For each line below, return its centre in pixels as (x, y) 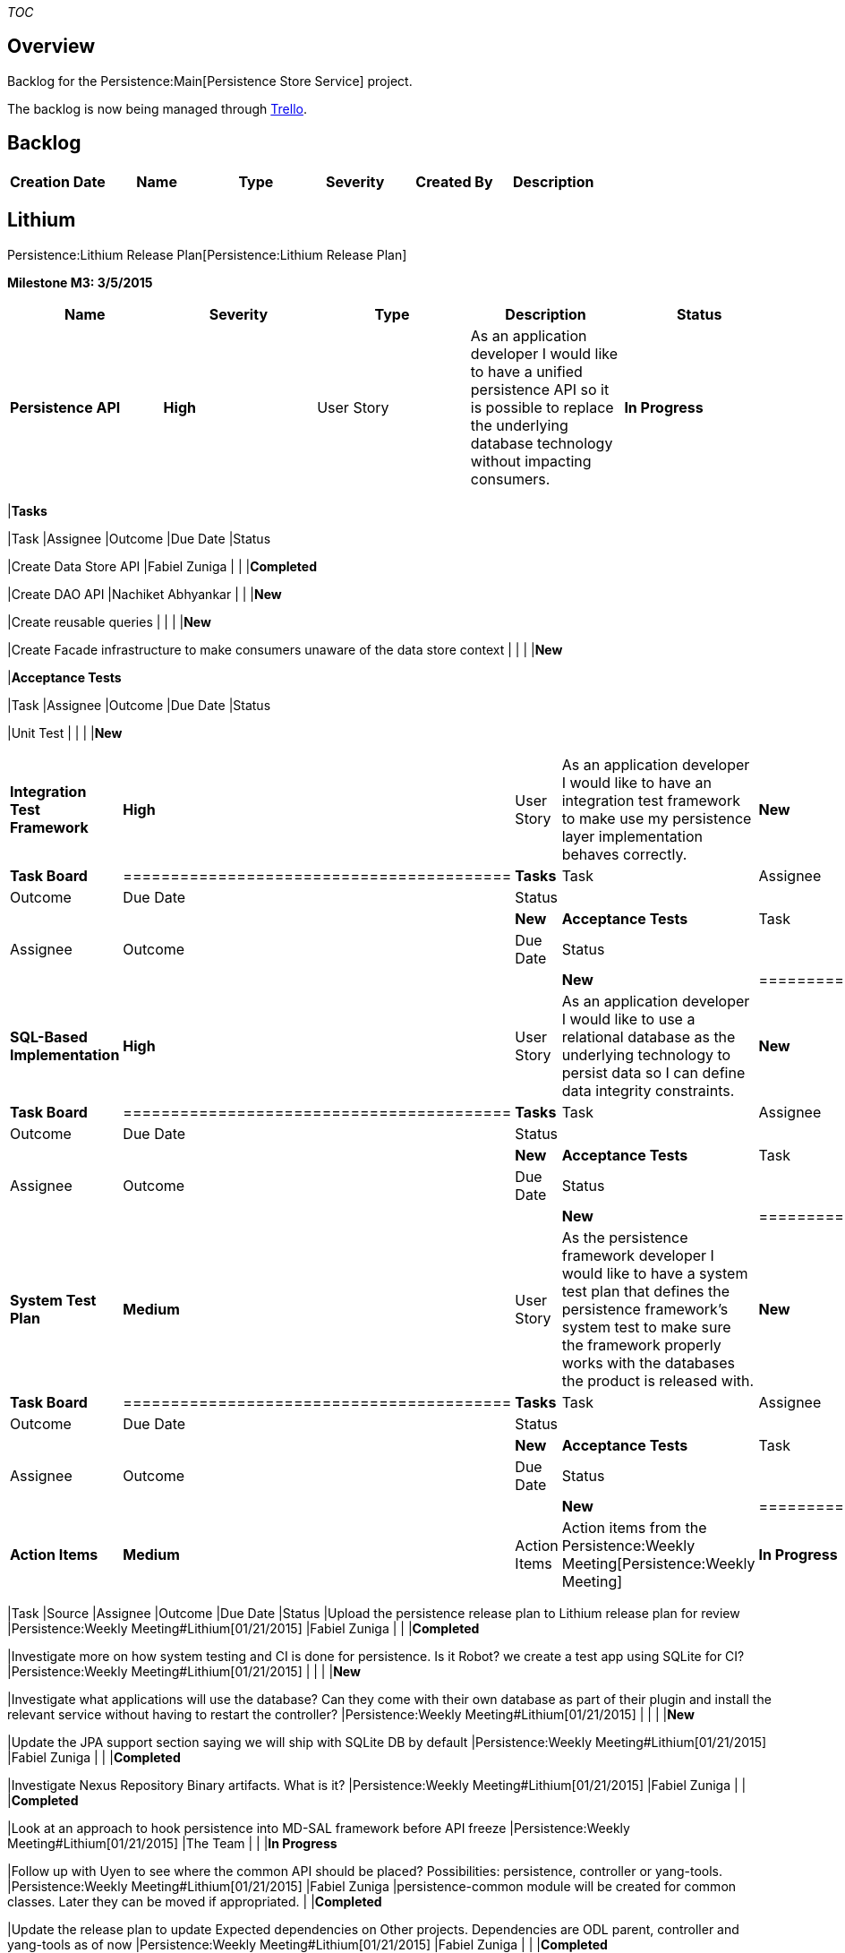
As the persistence (625, 1237)
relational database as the (649, 1036)
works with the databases (649, 1362)
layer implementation (632, 836)
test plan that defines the (645, 1291)
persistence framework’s (645, 1309)
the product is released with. (658, 1380)
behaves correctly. (624, 854)
